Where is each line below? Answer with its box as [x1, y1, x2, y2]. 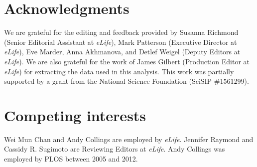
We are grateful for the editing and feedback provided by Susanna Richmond [4, 27, 239, 37]
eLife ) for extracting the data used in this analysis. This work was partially [4, 66, 234, 76]
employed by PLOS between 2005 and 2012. [4, 154, 138, 164]
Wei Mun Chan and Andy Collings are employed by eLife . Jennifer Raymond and [4, 134, 254, 144]
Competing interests [4, 105, 146, 125]
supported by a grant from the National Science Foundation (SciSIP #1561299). [4, 76, 249, 86]
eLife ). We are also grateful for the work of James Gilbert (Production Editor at [4, 56, 250, 66]
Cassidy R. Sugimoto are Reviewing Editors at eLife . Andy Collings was [4, 144, 225, 154]
